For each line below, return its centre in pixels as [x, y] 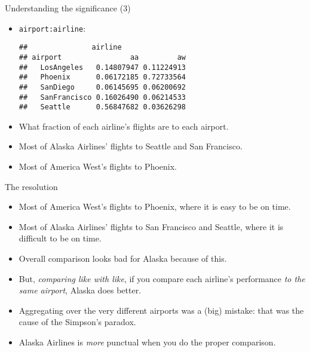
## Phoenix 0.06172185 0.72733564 [102, 77]
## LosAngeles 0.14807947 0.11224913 [102, 67]
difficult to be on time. [60, 238]
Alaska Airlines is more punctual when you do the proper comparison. [147, 342]
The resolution [31, 186]
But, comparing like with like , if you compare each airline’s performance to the [162, 278]
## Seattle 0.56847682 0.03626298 [102, 107]
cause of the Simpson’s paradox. [77, 322]
